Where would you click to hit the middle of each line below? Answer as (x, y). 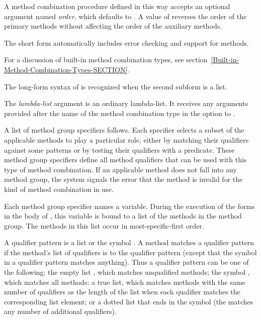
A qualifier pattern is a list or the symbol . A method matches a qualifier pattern (129, 242)
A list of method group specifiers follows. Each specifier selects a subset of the (124, 130)
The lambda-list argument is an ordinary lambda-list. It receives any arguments (126, 103)
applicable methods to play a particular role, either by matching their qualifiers (126, 139)
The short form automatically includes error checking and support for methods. (126, 42)
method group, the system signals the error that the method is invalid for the (123, 179)
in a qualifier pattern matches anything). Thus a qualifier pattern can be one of (126, 262)
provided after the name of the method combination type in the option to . (120, 113)
